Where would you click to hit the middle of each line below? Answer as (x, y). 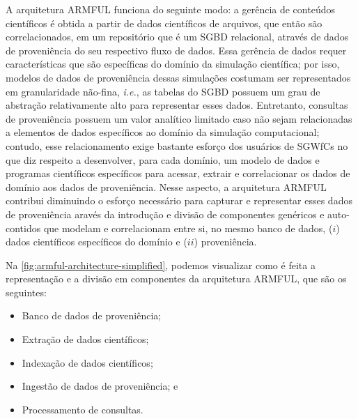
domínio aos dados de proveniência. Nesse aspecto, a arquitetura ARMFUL (166, 186)
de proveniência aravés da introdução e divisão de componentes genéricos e (165, 214)
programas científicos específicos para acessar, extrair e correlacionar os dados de (178, 173)
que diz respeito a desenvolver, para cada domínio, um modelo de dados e (163, 159)
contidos (23, 228)
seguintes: (26, 292)
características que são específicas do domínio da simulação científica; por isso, (173, 64)
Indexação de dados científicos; (87, 362)
